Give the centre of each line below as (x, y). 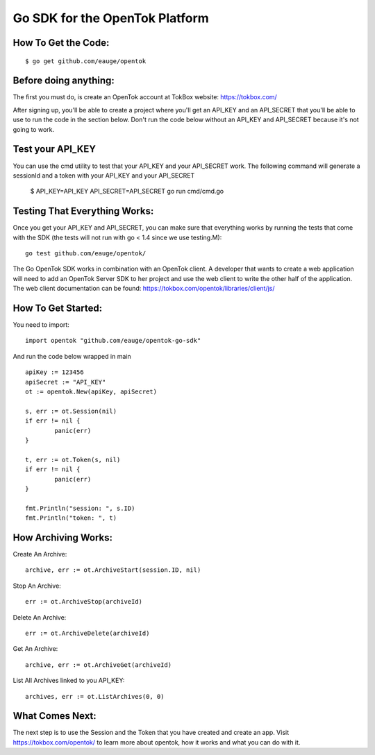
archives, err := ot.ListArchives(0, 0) (95, 696)
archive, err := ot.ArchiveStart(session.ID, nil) (113, 570)
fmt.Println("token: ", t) (71, 518)
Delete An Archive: (40, 617)
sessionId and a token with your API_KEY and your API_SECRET (104, 175)
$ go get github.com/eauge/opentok (86, 61)
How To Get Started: (58, 308)
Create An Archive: (40, 554)
